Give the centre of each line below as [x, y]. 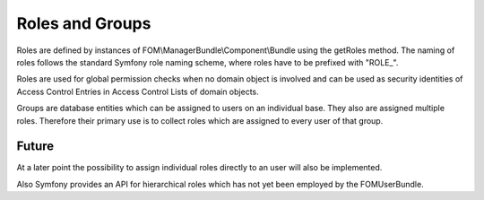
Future [35, 147]
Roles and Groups [84, 23]
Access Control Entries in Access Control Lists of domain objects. [138, 91]
